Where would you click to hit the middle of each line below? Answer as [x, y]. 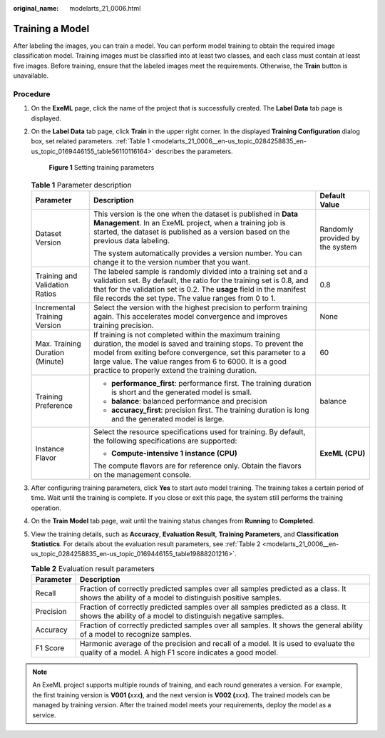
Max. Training [58, 344]
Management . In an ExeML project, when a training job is [190, 222]
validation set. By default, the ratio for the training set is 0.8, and [201, 280]
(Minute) [50, 362]
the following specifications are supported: [165, 441]
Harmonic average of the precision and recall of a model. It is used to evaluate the [217, 644]
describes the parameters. [194, 151]
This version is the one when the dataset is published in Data [196, 214]
